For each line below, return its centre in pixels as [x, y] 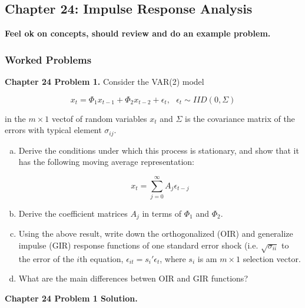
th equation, [102, 258]
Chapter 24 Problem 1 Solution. [71, 298]
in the [15, 118]
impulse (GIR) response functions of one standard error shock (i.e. [138, 245]
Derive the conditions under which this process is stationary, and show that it [159, 150]
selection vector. [272, 258]
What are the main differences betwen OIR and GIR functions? [133, 278]
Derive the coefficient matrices [73, 213]
